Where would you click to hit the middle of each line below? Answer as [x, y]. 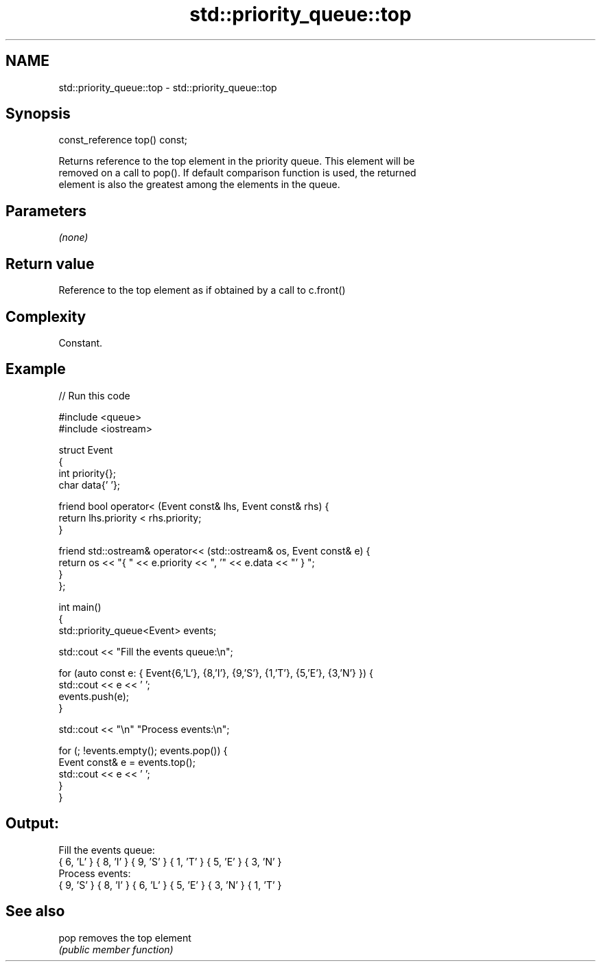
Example [36, 369]
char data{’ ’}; [90, 485]
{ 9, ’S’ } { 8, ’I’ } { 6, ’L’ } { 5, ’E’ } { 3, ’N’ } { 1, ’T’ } [170, 885]
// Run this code [94, 395]
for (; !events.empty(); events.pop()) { [143, 750]
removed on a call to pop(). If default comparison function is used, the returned [237, 173]
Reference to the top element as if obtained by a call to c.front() [202, 290]
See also [35, 911]
